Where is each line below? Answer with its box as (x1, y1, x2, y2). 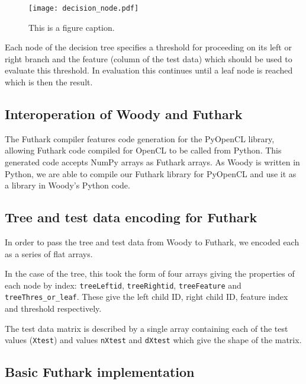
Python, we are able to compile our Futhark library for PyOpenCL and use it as (5, 167, 297, 180)
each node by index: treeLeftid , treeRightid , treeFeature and (5, 279, 241, 291)
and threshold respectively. (5, 302, 102, 315)
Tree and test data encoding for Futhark (5, 208, 257, 226)
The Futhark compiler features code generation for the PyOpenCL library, (5, 132, 275, 145)
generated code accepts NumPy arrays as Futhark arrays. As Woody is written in (5, 156, 300, 168)
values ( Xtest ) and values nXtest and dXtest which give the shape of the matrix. (5, 334, 302, 346)
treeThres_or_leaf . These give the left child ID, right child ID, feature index (5, 290, 288, 303)
